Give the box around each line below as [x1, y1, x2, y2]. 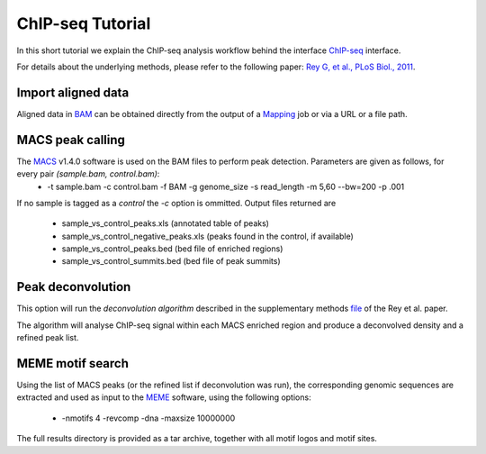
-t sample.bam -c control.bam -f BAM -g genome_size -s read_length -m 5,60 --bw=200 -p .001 [47, 181, 405, 192]
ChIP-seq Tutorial [16, 14, 151, 33]
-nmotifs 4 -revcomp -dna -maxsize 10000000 [61, 413, 236, 423]
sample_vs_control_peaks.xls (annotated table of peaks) [61, 218, 270, 229]
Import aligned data [16, 85, 130, 100]
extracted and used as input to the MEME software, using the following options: [16, 392, 311, 403]
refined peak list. [16, 332, 79, 343]
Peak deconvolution [16, 279, 131, 295]
